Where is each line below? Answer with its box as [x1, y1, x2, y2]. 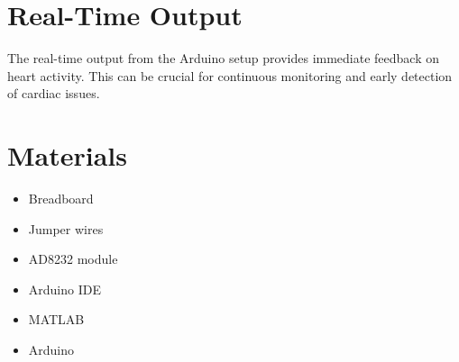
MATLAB [28, 310, 85, 329]
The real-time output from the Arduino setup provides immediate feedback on [7, 49, 440, 68]
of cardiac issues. [7, 84, 100, 103]
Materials [7, 137, 128, 174]
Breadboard [28, 189, 94, 208]
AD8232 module [28, 249, 118, 268]
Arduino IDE [28, 279, 101, 298]
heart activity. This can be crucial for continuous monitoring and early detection [7, 66, 453, 85]
